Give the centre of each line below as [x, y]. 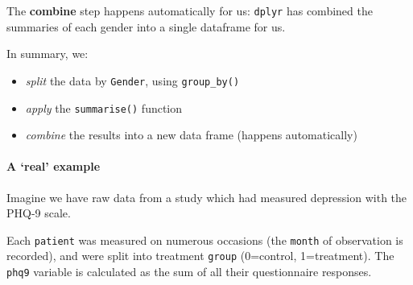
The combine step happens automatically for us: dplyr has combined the [190, 10]
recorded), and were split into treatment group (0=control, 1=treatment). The [200, 256]
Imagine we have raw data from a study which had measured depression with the [207, 197]
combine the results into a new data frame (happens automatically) [191, 135]
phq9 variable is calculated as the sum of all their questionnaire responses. [189, 272]
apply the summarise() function [104, 107]
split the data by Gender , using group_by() [132, 80]
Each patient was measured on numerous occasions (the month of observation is [205, 240]
